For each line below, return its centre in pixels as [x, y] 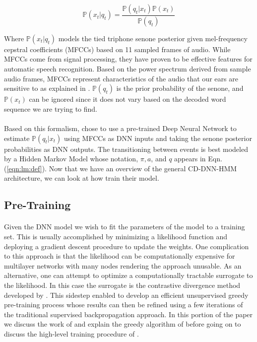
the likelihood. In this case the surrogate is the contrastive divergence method [122, 285]
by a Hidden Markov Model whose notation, [71, 159]
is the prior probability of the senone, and [180, 88]
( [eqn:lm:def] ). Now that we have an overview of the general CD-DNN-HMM [121, 168]
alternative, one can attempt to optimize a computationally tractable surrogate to [128, 275]
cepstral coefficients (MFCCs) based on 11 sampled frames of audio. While [117, 49]
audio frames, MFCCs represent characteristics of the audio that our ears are [121, 78]
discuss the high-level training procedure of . [71, 333]
